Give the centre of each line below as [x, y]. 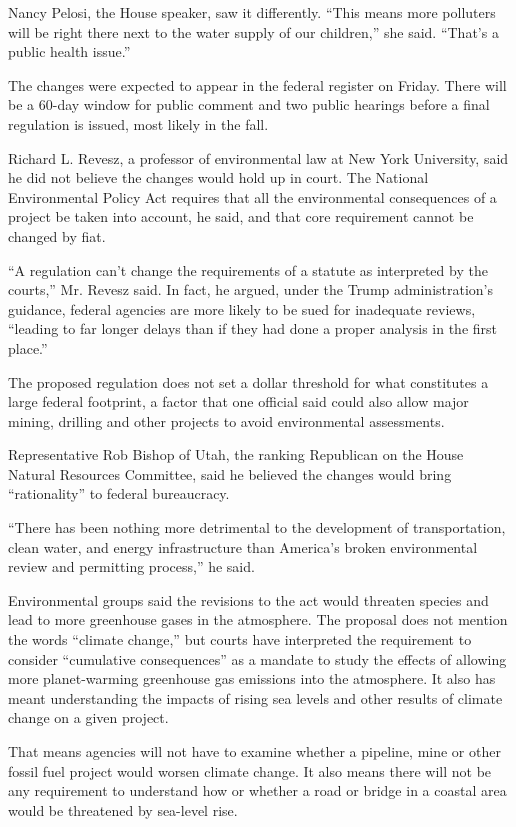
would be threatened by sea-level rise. [123, 809]
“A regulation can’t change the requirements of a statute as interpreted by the [248, 269]
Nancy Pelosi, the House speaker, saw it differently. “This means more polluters [252, 12]
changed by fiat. [57, 235]
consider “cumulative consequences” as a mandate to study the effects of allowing [257, 658]
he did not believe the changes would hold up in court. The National [218, 177]
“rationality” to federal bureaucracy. [119, 493]
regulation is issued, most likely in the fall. [138, 123]
